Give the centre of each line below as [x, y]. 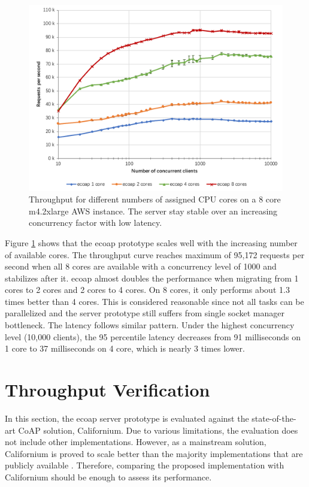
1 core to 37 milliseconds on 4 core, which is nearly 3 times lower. [125, 348]
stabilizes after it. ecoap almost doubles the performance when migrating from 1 [152, 278]
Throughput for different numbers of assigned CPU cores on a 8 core [155, 199]
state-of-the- [274, 418]
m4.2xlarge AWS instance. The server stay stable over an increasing [153, 211]
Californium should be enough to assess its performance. [108, 477]
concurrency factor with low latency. [96, 223]
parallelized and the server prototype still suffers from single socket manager [145, 313]
